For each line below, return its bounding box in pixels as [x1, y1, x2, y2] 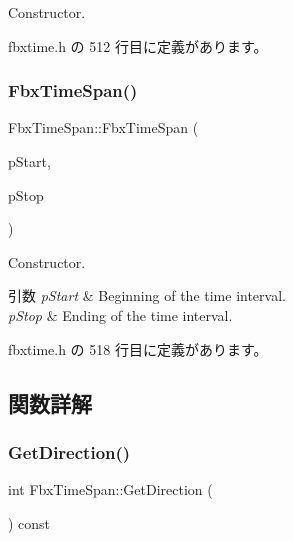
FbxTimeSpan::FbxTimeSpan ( [8, 117, 199, 138]
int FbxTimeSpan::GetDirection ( [8, 479, 213, 500]
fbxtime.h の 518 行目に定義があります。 [8, 338, 268, 359]
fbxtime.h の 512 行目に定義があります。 [8, 35, 268, 56]
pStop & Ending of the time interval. [8, 304, 233, 325]
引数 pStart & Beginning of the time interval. [8, 285, 286, 306]
